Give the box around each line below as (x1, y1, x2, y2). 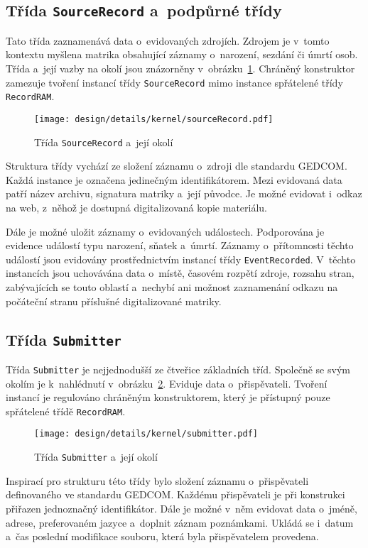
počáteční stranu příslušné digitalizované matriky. (6, 293, 222, 308)
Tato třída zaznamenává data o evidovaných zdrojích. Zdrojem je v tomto (6, 33, 330, 48)
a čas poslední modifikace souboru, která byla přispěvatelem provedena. (6, 529, 319, 544)
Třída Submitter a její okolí (34, 449, 158, 464)
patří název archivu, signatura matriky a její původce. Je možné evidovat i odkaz (6, 186, 362, 201)
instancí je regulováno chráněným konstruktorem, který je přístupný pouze (6, 390, 330, 405)
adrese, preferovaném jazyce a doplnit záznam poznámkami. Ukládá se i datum (6, 515, 354, 530)
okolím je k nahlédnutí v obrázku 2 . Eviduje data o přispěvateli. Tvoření (6, 376, 328, 390)
